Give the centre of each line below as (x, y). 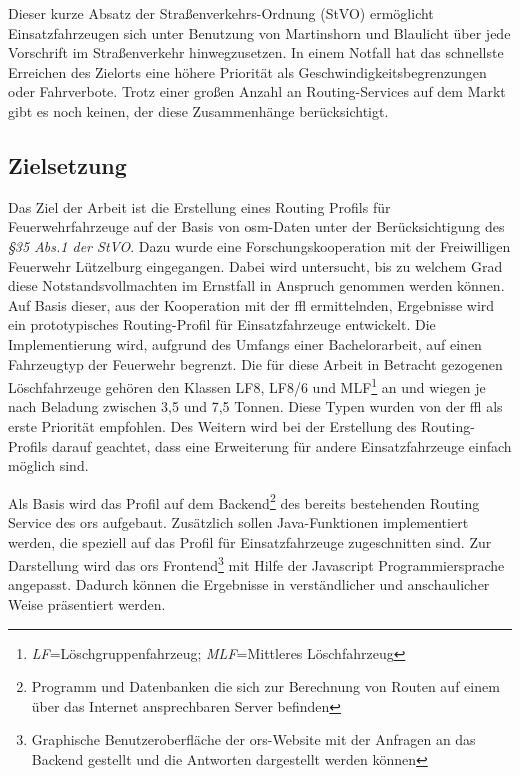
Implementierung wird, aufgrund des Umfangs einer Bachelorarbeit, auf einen (245, 343)
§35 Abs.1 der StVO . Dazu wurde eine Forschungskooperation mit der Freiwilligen (259, 245)
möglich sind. (48, 465)
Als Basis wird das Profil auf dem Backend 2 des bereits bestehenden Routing (244, 501)
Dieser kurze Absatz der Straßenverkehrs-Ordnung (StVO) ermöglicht (221, 13)
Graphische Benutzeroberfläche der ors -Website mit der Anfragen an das (253, 739)
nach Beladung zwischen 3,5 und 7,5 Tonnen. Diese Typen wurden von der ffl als (255, 406)
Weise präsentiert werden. (87, 604)
